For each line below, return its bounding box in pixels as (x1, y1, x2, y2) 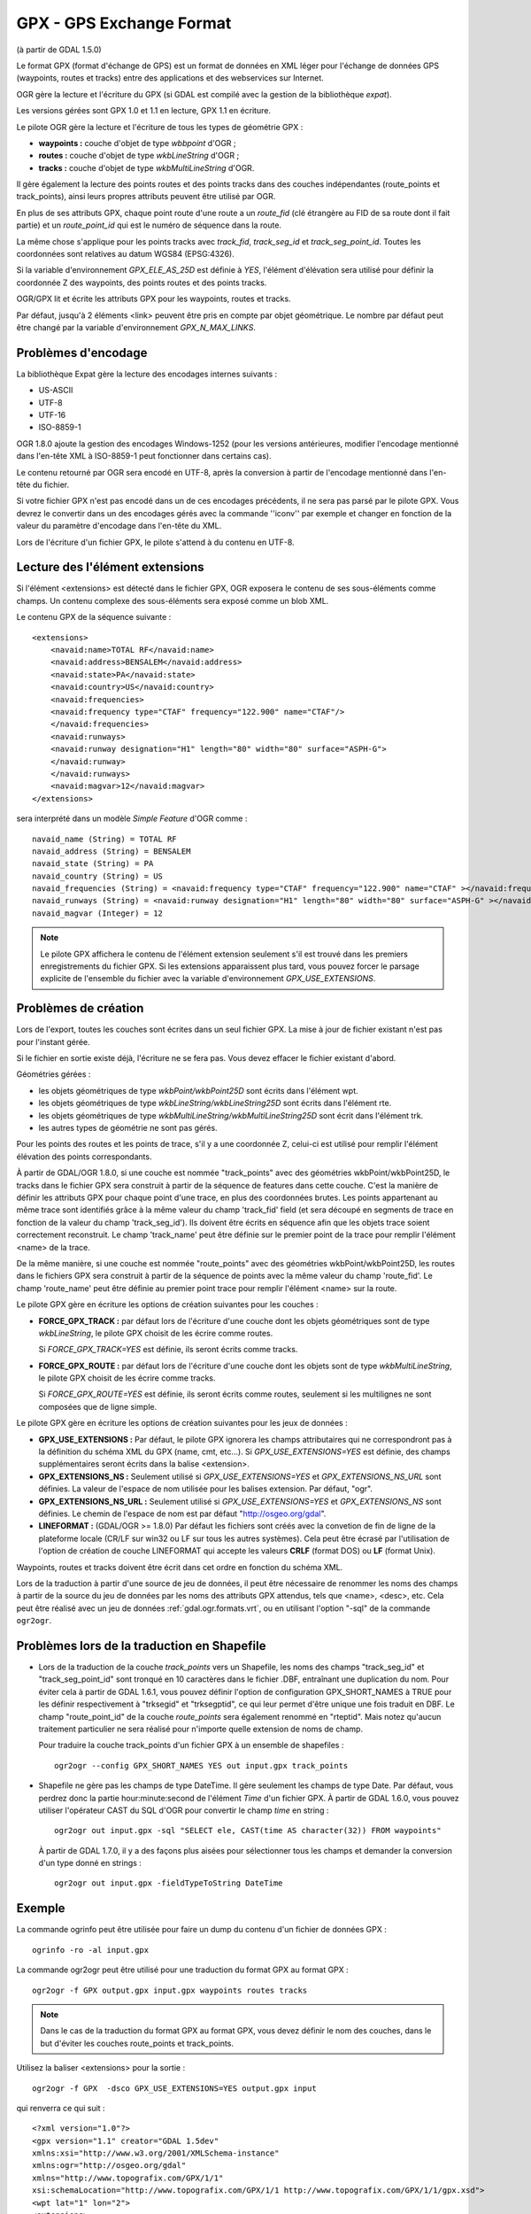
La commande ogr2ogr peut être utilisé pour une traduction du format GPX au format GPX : (16, 1964, 349, 1975)
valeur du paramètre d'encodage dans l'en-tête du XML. (16, 521, 222, 531)
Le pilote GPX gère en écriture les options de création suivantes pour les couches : (16, 1299, 319, 1310)
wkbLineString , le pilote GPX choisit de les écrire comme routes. (38, 1328, 273, 1338)
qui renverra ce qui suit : (16, 2102, 105, 2113)
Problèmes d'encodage (16, 345, 148, 360)
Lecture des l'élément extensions (16, 560, 204, 575)
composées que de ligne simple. (38, 1401, 158, 1412)
